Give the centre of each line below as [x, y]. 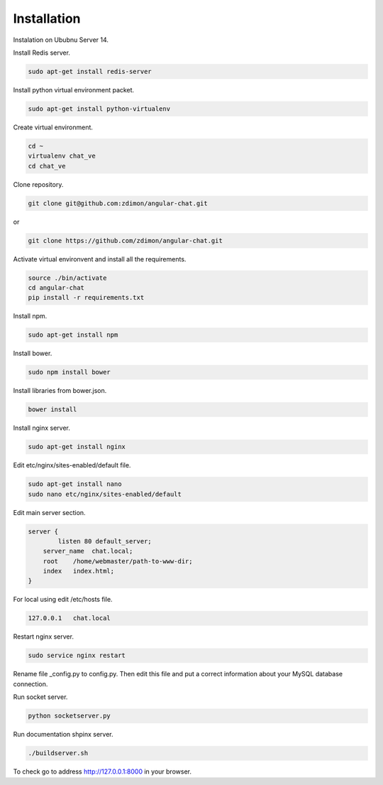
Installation [47, 18]
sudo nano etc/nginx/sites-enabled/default [105, 494]
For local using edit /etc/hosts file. [63, 600]
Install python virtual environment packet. [74, 90]
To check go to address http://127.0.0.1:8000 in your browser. [102, 772]
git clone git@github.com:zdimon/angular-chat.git [118, 203]
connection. [30, 684]
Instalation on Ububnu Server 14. [61, 40]
